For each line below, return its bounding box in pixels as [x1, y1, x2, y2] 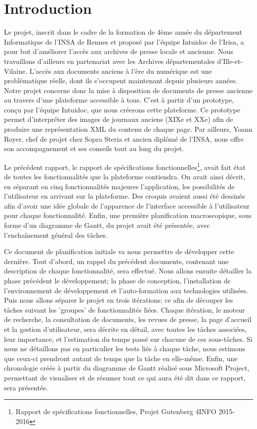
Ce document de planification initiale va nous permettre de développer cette [4, 246, 234, 257]
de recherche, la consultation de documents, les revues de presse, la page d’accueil [4, 314, 252, 324]
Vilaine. [4, 65, 28, 76]
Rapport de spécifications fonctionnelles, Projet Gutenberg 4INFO [15, 406, 216, 417]
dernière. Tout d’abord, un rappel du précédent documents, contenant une [4, 256, 229, 266]
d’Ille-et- [217, 55, 243, 66]
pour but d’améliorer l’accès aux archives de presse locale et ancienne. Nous [4, 46, 233, 56]
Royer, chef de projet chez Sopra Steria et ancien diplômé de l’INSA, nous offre [4, 133, 244, 144]
